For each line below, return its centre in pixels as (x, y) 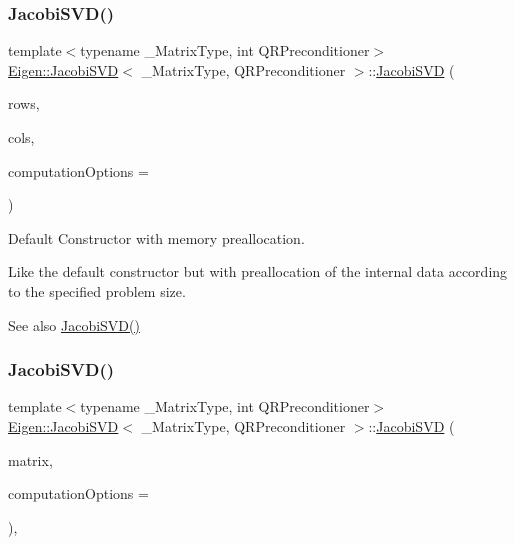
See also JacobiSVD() (74, 324)
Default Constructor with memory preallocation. (156, 237)
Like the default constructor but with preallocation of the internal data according (258, 271)
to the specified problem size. (97, 290)
